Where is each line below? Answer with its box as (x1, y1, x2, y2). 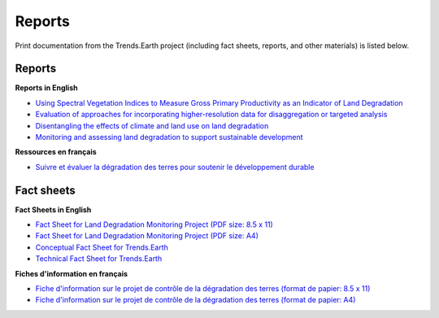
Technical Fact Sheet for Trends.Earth (35, 254, 163, 264)
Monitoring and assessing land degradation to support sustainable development (35, 133, 304, 142)
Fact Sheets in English (15, 204, 92, 215)
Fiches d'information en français (15, 268, 128, 278)
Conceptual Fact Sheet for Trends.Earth (35, 242, 168, 252)
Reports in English (15, 83, 78, 93)
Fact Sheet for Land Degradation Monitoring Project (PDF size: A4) (35, 231, 259, 241)
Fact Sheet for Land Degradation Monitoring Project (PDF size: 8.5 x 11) (35, 220, 274, 229)
